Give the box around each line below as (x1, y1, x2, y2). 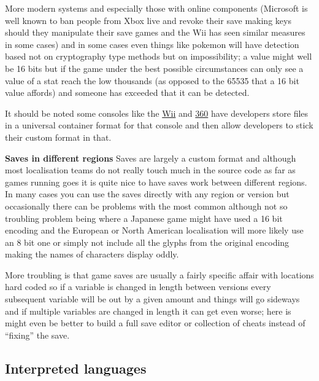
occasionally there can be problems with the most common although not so (5, 199, 288, 212)
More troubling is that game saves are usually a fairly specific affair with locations (5, 268, 314, 281)
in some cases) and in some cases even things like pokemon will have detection (5, 37, 299, 50)
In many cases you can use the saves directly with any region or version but (5, 187, 290, 200)
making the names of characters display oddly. (5, 248, 179, 261)
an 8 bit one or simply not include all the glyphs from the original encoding (5, 235, 290, 248)
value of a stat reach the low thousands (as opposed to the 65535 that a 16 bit (5, 74, 299, 87)
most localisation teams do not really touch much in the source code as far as (5, 163, 296, 176)
